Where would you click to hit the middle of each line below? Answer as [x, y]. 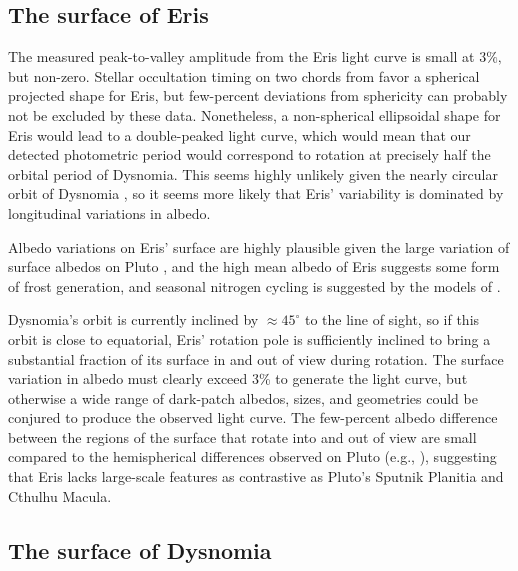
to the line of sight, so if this [392, 319]
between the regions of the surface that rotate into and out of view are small [242, 436]
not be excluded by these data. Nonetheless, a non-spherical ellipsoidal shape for [254, 114]
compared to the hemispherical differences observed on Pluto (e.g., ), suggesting [252, 456]
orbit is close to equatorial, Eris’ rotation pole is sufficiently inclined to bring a [249, 338]
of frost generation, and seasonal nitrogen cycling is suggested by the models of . [254, 285]
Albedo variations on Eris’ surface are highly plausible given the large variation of [259, 246]
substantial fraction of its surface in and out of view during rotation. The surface [256, 358]
